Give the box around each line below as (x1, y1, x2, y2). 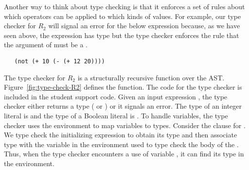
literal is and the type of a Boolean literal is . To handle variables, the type (4, 110, 228, 120)
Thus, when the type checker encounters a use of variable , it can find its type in (4, 149, 244, 159)
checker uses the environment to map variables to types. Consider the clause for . (4, 120, 246, 130)
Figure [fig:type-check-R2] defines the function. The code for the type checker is (4, 82, 242, 92)
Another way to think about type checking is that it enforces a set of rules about (4, 1, 245, 11)
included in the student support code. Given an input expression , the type (4, 91, 228, 101)
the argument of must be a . (4, 39, 88, 50)
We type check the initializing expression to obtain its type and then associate (4, 130, 237, 140)
